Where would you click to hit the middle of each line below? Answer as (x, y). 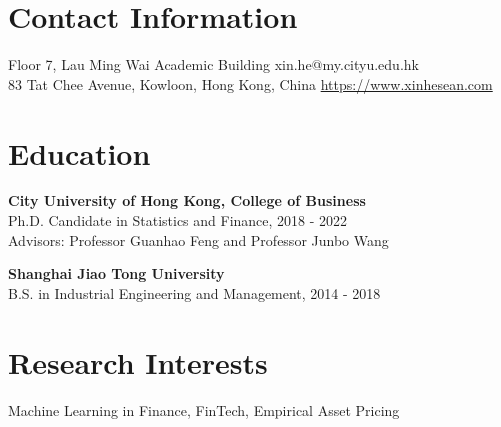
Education (79, 152)
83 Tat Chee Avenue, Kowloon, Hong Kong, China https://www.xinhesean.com (250, 83)
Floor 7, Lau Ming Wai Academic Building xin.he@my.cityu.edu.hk (213, 64)
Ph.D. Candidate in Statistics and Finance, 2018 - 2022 (178, 220)
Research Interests (138, 361)
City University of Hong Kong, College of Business (187, 200)
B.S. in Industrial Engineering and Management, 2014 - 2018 (194, 292)
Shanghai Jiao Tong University (116, 273)
